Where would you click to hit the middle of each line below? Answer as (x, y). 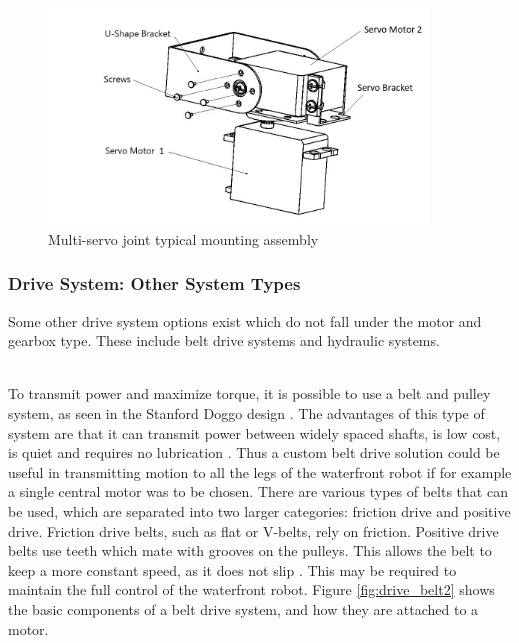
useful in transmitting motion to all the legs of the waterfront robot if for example (260, 471)
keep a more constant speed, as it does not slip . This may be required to (232, 569)
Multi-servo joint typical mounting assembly (183, 238)
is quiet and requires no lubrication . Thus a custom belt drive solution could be (254, 452)
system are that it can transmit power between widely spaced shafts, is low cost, (254, 432)
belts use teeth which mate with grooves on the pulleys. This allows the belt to (250, 550)
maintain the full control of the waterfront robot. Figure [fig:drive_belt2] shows (251, 589)
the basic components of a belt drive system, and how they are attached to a (243, 609)
